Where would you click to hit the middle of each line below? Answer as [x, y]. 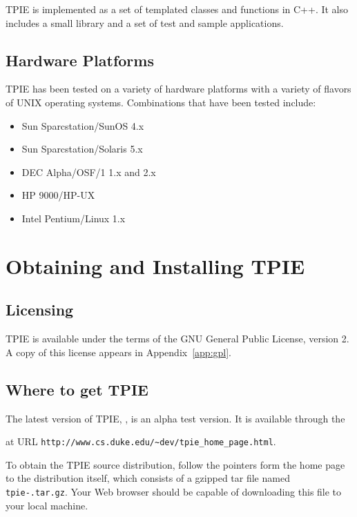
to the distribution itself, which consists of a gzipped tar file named [148, 478]
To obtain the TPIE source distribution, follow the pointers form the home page [175, 464]
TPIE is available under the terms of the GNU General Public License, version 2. [177, 339]
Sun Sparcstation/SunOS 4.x [83, 125]
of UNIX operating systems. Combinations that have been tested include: [161, 102]
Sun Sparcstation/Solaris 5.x [82, 149]
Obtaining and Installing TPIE [155, 265]
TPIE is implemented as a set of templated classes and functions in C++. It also [177, 9]
